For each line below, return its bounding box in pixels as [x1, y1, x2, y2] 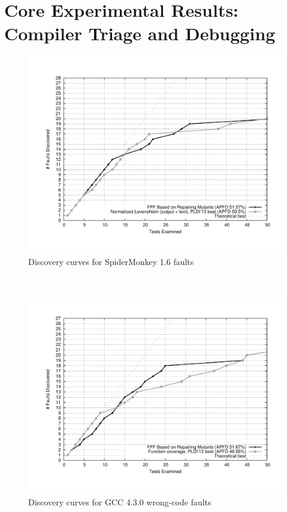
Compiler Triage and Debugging [4, 21, 276, 46]
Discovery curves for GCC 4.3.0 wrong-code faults [28, 495, 212, 508]
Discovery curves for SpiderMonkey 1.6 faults [28, 255, 194, 268]
